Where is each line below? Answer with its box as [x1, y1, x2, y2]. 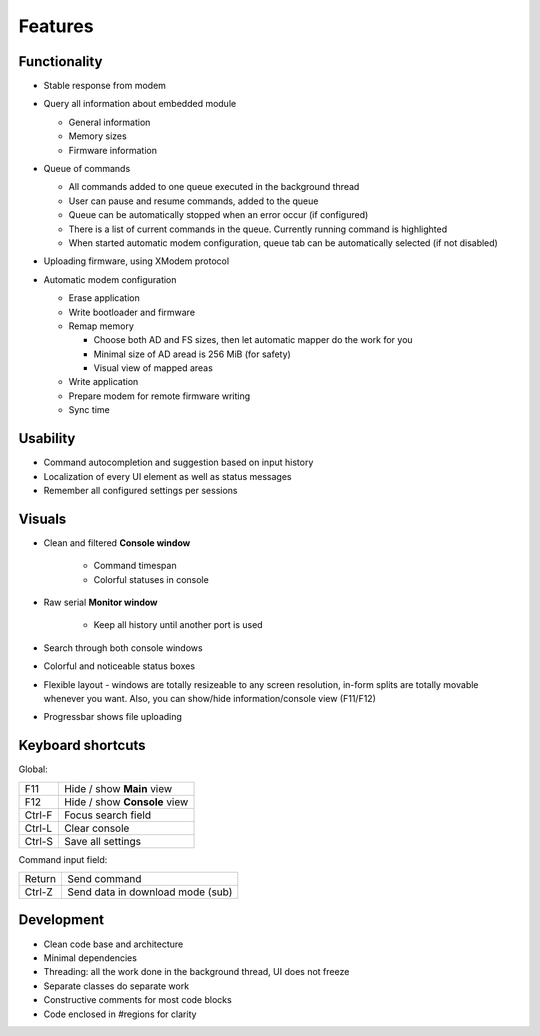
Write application [68, 376, 139, 388]
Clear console [63, 821, 130, 835]
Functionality [18, 53, 103, 70]
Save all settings [63, 834, 142, 848]
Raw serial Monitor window [43, 596, 159, 609]
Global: [18, 763, 49, 775]
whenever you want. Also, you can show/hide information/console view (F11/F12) [43, 692, 377, 704]
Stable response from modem [43, 80, 167, 92]
